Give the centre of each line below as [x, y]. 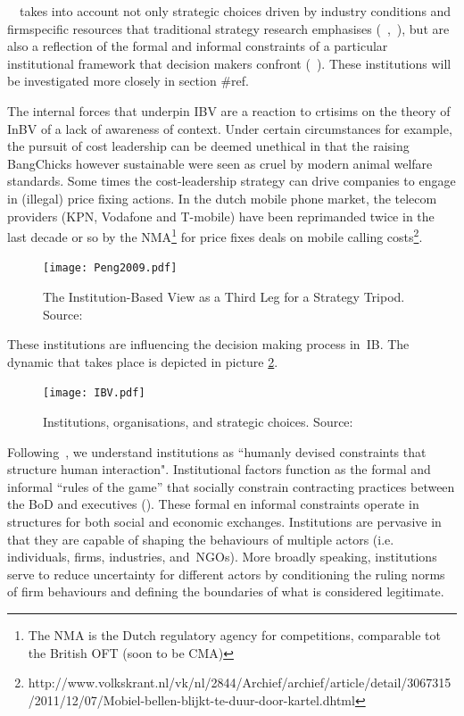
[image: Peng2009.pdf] [110, 268]
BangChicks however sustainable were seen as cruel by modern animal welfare [220, 163]
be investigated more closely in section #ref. [128, 81]
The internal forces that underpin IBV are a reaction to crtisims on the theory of [229, 110]
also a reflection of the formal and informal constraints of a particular [198, 46]
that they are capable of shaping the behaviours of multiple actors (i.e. [201, 539]
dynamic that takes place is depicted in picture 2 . [143, 361]
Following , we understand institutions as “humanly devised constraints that [217, 451]
